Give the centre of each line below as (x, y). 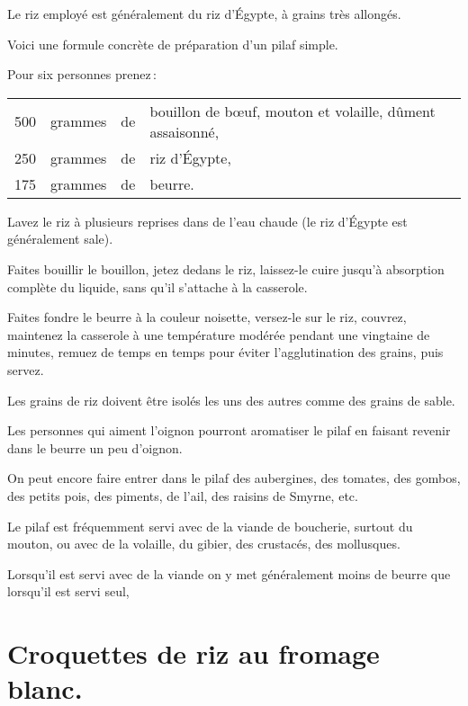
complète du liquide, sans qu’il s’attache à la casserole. (157, 286)
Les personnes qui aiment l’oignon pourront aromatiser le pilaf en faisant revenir (229, 430)
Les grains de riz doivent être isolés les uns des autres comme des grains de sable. (231, 400)
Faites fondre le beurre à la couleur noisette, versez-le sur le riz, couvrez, (207, 317)
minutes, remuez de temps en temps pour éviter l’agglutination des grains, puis (225, 352)
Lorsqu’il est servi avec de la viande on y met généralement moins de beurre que (229, 573)
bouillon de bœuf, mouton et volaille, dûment (292, 111)
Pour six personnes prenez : (82, 74)
